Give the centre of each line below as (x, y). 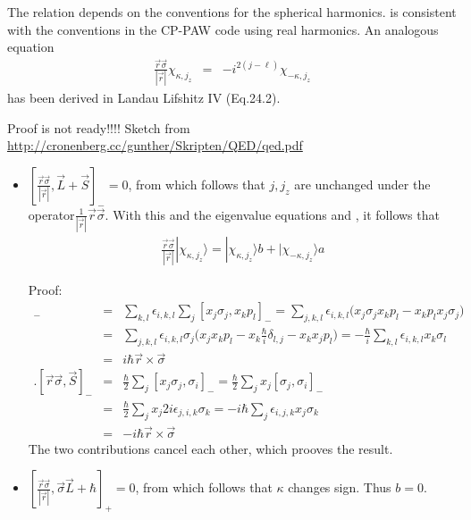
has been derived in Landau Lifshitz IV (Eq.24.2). (144, 98)
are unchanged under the (362, 184)
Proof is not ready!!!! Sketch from (99, 127)
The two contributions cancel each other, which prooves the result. (210, 448)
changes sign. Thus (340, 487)
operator (51, 214)
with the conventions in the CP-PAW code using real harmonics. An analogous (223, 29)
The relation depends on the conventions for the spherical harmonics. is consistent (232, 12)
